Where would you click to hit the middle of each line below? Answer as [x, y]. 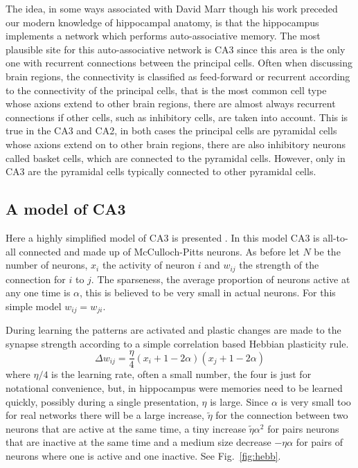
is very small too [316, 401]
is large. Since [239, 401]
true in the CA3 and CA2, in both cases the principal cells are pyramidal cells [171, 130]
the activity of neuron [148, 265]
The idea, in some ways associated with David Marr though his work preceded [172, 8]
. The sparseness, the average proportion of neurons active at [221, 279]
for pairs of [319, 442]
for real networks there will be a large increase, [105, 415]
